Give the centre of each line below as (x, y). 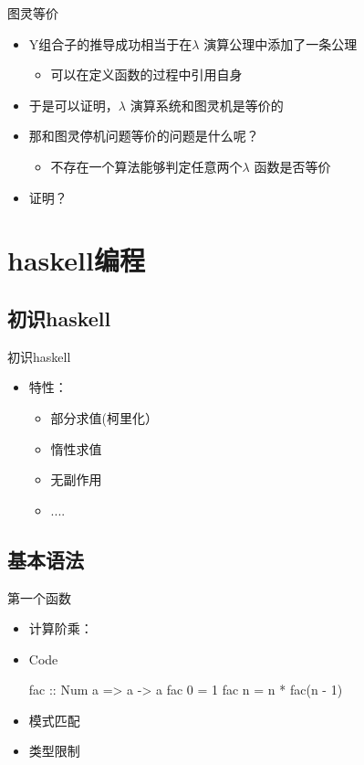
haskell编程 (76, 260)
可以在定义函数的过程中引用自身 (146, 74)
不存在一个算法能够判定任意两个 (146, 166)
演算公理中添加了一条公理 (281, 43)
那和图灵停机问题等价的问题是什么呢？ (144, 136)
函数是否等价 (292, 166)
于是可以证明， (73, 105)
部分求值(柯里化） (104, 417)
